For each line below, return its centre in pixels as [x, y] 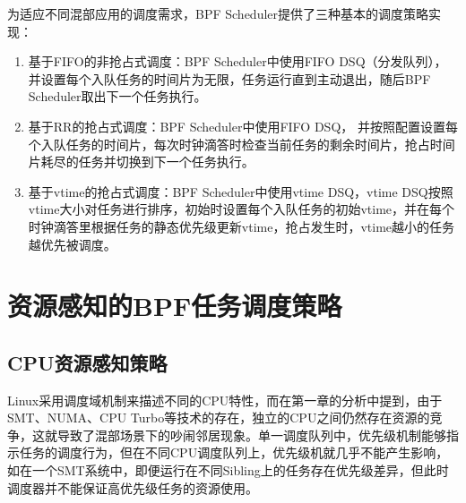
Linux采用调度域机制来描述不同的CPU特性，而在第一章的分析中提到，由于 [225, 400]
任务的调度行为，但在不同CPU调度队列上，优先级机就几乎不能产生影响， [234, 452]
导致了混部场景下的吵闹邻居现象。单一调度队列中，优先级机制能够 [251, 435]
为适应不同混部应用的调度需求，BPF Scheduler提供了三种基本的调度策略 [218, 13]
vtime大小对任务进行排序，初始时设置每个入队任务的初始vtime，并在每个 [242, 209]
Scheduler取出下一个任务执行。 [117, 96]
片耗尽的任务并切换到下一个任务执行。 [141, 162]
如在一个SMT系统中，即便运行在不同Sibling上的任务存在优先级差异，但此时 [228, 470]
